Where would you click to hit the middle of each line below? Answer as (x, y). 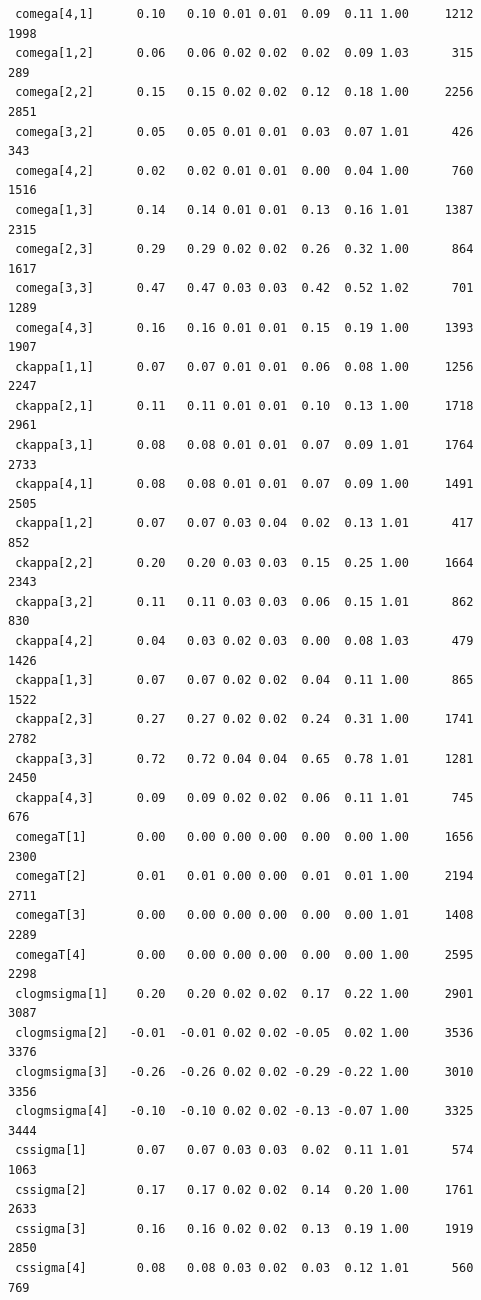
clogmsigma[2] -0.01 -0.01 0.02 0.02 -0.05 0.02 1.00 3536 (244, 1032)
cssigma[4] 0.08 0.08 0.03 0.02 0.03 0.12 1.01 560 (244, 1268)
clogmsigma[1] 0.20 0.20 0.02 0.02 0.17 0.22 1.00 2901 (244, 993)
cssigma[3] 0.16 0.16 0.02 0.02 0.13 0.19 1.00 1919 (244, 1228)
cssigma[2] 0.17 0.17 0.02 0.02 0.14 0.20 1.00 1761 (244, 1189)
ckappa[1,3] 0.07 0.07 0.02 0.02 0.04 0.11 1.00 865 (244, 680)
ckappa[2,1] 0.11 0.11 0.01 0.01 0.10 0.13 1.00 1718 (244, 405)
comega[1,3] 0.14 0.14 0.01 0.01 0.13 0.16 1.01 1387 (244, 209)
